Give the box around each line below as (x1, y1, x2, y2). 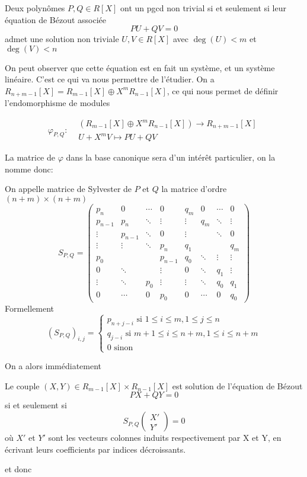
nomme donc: (5, 162, 53, 175)
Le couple (5, 379, 40, 392)
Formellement (5, 302, 55, 314)
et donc (5, 463, 32, 475)
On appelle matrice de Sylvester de (5, 183, 132, 195)
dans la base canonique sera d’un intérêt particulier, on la (66, 151, 276, 164)
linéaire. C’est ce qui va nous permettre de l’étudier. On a (5, 73, 215, 85)
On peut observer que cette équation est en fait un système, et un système (5, 61, 275, 73)
